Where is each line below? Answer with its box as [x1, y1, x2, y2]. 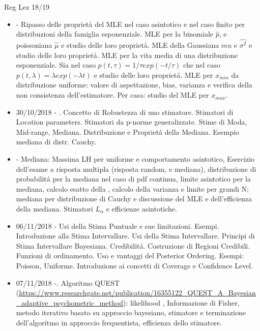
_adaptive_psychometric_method [16, 297, 123, 308]
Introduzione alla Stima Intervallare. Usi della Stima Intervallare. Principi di [16, 230, 255, 241]
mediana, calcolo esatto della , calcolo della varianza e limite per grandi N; [16, 183, 249, 194]
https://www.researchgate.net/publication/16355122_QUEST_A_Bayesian [19, 287, 256, 298]
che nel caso [183, 59, 220, 70]
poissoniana [16, 40, 52, 50]
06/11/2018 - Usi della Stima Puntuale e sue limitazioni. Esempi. [16, 220, 219, 231]
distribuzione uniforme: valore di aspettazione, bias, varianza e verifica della [16, 79, 252, 90]
